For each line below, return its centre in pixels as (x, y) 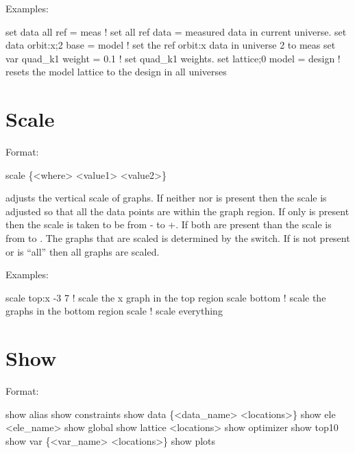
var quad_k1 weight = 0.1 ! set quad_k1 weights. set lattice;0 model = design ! (173, 58)
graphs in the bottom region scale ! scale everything (114, 311)
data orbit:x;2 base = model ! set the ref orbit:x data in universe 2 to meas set (171, 45)
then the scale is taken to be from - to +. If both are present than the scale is (169, 224)
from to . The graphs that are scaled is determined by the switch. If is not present (178, 238)
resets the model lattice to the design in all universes (116, 72)
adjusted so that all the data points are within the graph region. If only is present (177, 211)
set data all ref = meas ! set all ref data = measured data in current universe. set (176, 31)
